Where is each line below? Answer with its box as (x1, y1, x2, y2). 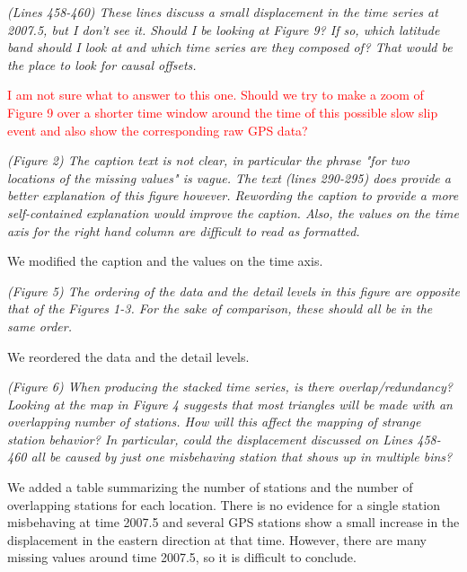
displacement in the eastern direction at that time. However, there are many (7, 530, 427, 549)
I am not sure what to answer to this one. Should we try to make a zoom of (7, 85, 424, 104)
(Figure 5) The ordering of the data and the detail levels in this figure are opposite (7, 281, 460, 300)
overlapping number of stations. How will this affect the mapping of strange (7, 412, 421, 431)
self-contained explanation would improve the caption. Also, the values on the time (7, 203, 459, 222)
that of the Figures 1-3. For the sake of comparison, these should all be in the (7, 299, 433, 318)
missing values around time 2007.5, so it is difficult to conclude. (7, 548, 357, 567)
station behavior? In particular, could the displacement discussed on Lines (7, 429, 413, 448)
